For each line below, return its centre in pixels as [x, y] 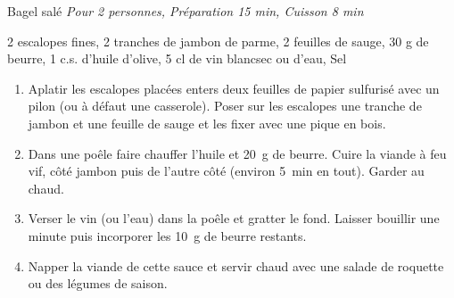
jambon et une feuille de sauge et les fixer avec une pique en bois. [207, 123]
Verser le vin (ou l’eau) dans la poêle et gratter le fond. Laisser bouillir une [234, 218]
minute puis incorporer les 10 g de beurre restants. [167, 235]
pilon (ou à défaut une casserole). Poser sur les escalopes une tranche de [225, 106]
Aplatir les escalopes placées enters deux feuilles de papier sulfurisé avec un [234, 88]
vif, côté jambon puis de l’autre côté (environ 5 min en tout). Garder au [226, 171]
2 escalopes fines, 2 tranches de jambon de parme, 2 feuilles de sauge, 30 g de [218, 41]
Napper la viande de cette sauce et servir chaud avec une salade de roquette [236, 265]
